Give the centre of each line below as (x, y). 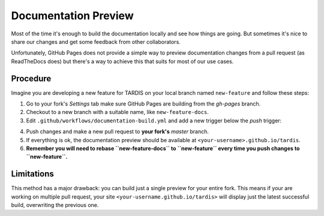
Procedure (31, 78)
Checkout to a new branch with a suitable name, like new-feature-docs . (118, 112)
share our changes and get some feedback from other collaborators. (96, 41)
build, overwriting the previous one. (55, 205)
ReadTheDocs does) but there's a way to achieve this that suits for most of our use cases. (122, 61)
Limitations (32, 174)
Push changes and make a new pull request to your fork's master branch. (118, 131)
